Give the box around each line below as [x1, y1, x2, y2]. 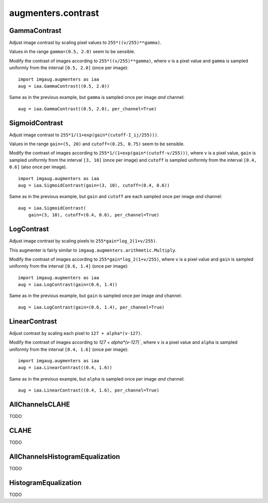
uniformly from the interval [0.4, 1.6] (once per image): [9, 346, 129, 352]
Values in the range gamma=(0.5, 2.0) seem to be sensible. [9, 49, 135, 55]
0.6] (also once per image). [9, 164, 67, 170]
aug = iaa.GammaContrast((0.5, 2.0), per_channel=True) [18, 106, 157, 111]
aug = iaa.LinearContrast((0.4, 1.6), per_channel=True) [18, 388, 160, 393]
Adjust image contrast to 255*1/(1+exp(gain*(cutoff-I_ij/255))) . [9, 132, 159, 138]
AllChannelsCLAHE [9, 400, 70, 408]
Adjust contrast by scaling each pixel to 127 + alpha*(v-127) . [9, 330, 142, 336]
